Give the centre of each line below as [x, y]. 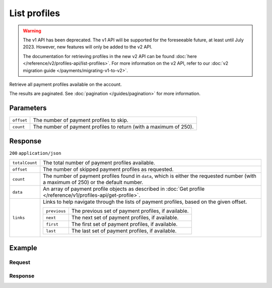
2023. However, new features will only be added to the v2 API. [88, 47]
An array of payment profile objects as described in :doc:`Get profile [124, 189]
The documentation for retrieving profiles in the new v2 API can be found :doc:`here [110, 56]
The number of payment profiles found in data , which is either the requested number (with [150, 176]
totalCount [25, 163]
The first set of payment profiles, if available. [124, 224]
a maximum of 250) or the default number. [93, 183]
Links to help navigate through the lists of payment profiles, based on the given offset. [145, 202]
